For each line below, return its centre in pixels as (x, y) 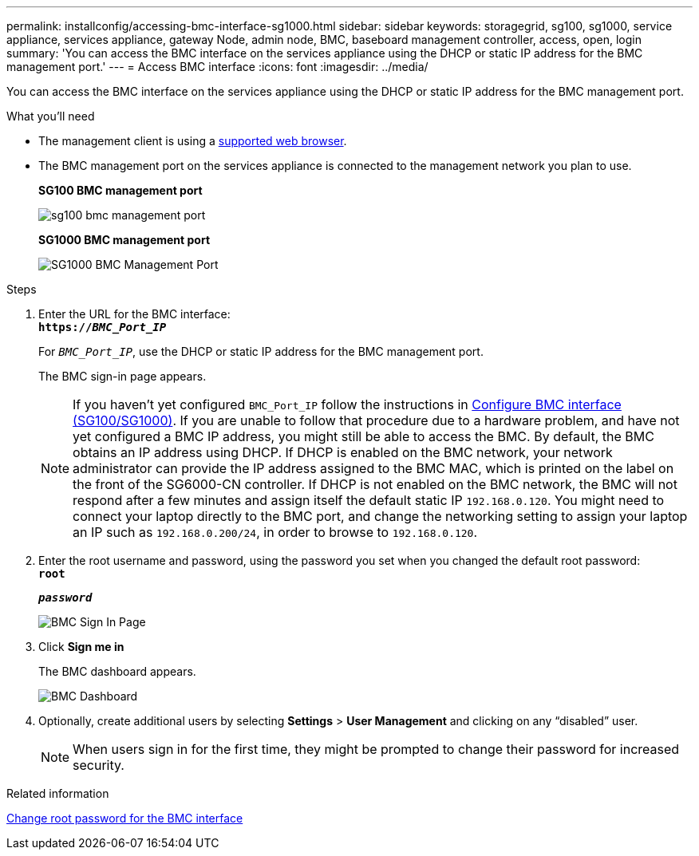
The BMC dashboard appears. (117, 671)
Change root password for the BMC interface (125, 818)
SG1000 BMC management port (124, 240)
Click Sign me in (81, 647)
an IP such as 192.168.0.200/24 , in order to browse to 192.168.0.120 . (275, 532)
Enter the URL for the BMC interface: (134, 314)
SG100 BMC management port (120, 190)
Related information (58, 793)
